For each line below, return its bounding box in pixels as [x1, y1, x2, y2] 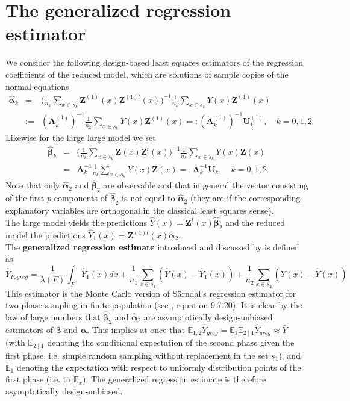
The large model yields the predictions [5, 216, 148, 228]
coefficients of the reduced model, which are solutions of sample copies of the [5, 67, 289, 80]
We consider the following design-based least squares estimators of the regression [5, 56, 304, 69]
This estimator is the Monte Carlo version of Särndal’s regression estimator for [5, 287, 296, 299]
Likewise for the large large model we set [5, 131, 156, 144]
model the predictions [5, 229, 86, 241]
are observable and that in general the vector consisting [103, 179, 308, 191]
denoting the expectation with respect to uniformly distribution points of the [16, 361, 301, 373]
